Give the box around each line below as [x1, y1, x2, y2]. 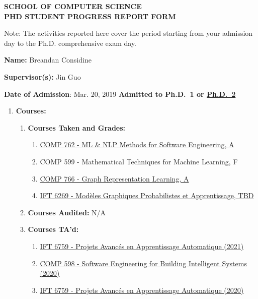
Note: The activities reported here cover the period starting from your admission [4, 28, 253, 38]
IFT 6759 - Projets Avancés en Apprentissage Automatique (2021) [40, 241, 244, 251]
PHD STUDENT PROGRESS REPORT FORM [4, 11, 176, 21]
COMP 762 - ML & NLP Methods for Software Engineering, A [40, 139, 234, 150]
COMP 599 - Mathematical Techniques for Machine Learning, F [40, 156, 238, 166]
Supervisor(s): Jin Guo [4, 71, 81, 82]
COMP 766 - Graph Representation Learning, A [40, 173, 189, 184]
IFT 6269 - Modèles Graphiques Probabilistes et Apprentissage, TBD [40, 190, 254, 201]
